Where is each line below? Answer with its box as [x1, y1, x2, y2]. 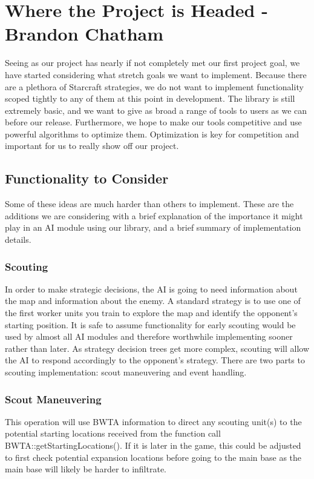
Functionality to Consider [5, 169, 169, 188]
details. [5, 233, 31, 246]
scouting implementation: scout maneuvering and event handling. [5, 366, 247, 378]
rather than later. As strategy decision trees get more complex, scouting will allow [5, 342, 310, 354]
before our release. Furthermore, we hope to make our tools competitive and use [5, 116, 302, 128]
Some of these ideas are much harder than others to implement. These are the [5, 197, 294, 210]
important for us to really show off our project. [5, 139, 179, 152]
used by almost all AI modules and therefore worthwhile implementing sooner [5, 330, 293, 343]
